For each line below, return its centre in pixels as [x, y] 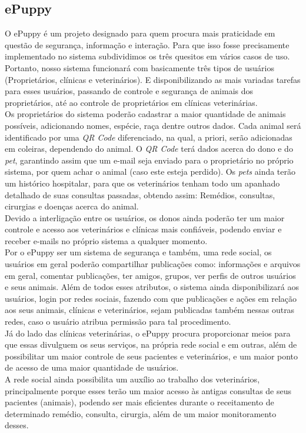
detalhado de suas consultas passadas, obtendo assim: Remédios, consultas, [140, 194]
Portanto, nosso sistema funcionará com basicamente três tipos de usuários [139, 67]
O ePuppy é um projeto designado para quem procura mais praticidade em [140, 33]
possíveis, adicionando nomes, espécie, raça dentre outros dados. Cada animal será [153, 125]
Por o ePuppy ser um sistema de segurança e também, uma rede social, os [138, 252]
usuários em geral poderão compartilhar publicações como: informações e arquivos [153, 264]
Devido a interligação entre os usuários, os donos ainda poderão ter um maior [145, 217]
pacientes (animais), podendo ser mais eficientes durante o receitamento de [139, 402]
